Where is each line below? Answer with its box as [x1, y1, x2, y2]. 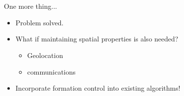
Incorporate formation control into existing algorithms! [15, 83, 181, 93]
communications [27, 66, 76, 77]
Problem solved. [15, 17, 64, 27]
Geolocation [27, 50, 63, 60]
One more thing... [4, 1, 57, 11]
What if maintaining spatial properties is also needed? [15, 34, 179, 44]
